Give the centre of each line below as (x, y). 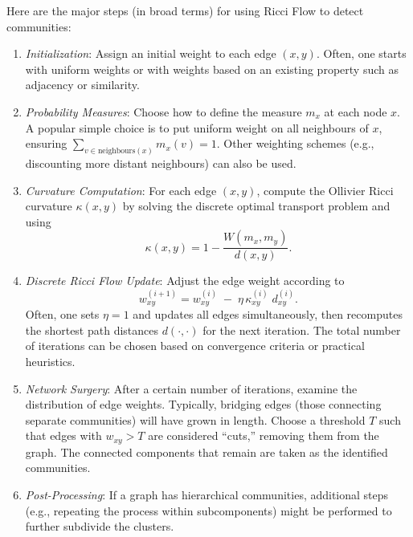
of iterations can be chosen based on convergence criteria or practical (195, 346)
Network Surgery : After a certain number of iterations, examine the (191, 388)
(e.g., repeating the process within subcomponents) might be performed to (209, 510)
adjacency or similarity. (82, 85)
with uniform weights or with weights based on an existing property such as (212, 69)
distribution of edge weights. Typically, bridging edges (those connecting (203, 404)
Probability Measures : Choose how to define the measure (164, 111)
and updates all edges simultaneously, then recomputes (268, 314)
